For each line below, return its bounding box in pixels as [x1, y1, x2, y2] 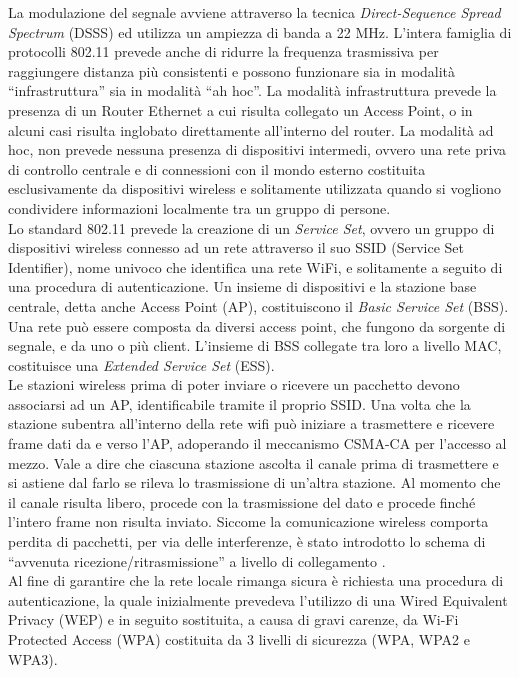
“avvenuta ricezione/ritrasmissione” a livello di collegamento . [8, 550, 386, 571]
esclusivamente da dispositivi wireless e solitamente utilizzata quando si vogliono [8, 178, 501, 199]
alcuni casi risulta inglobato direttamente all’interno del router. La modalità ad [8, 119, 494, 140]
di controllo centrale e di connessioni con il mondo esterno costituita [8, 158, 426, 179]
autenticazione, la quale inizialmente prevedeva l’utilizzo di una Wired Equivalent [8, 589, 508, 610]
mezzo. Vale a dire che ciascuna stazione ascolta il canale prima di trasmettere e [8, 452, 499, 473]
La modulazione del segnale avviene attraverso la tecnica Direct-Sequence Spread [8, 2, 501, 22]
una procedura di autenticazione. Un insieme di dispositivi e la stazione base [8, 276, 477, 297]
